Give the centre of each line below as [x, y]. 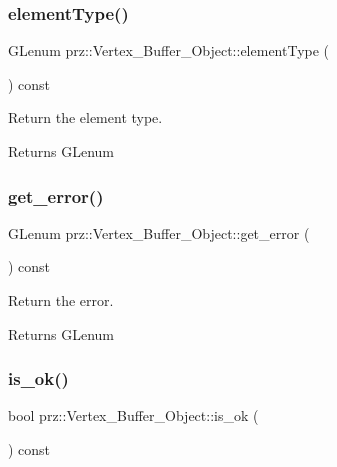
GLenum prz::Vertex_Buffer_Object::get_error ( [159, 232]
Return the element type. [85, 117]
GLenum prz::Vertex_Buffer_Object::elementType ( [169, 50]
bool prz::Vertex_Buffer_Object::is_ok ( [133, 415]
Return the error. [61, 300]
